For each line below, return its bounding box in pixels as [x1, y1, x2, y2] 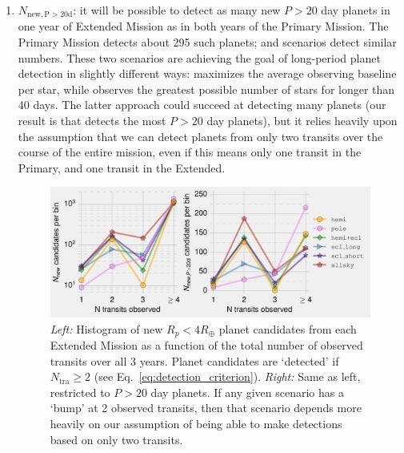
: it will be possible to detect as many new [73, 2, 281, 18]
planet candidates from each [218, 320, 357, 337]
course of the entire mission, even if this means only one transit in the [18, 144, 362, 160]
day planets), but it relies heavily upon [206, 112, 398, 129]
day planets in [321, 2, 390, 18]
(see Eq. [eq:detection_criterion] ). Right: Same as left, [94, 368, 361, 385]
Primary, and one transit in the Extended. [18, 159, 226, 176]
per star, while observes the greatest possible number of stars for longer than [18, 80, 395, 97]
